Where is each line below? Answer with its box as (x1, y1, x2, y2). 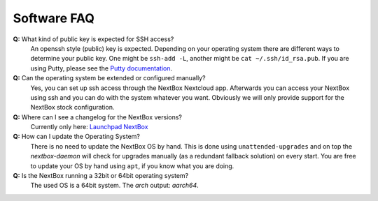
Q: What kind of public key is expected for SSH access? (13, 35, 174, 43)
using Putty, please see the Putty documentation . (30, 64, 173, 73)
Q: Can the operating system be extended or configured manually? (13, 74, 206, 82)
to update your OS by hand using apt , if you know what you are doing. (30, 161, 234, 170)
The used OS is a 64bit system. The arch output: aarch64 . (30, 181, 199, 190)
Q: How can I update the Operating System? (13, 133, 140, 141)
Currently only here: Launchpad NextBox (30, 123, 148, 131)
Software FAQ (13, 10, 94, 26)
